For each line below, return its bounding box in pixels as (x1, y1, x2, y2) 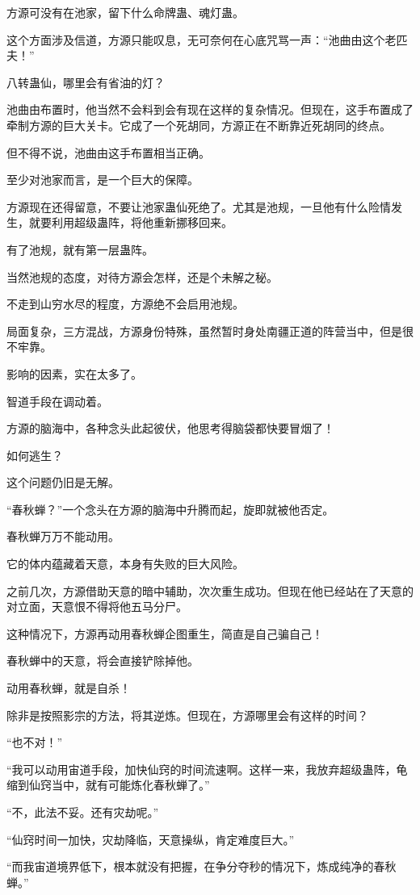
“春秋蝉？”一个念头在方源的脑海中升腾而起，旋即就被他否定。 (6, 500, 334, 517)
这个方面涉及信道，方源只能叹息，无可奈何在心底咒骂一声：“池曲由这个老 (6, 31, 397, 48)
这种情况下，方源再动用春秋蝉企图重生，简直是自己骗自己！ (6, 625, 323, 642)
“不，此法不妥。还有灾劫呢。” (6, 804, 159, 820)
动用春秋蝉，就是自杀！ (6, 680, 131, 696)
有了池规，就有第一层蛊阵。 (6, 240, 153, 257)
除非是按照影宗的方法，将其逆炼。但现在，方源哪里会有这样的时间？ (6, 706, 368, 723)
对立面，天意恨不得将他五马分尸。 (6, 598, 187, 615)
